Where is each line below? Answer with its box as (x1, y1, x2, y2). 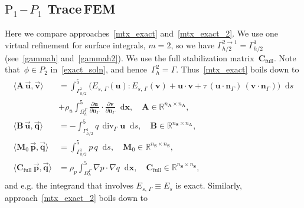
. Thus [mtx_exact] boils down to (176, 63, 299, 75)
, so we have (171, 38, 215, 51)
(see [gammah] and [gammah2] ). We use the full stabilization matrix (5, 51, 254, 64)
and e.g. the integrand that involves (5, 179, 133, 192)
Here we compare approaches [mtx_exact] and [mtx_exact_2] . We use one (5, 27, 279, 39)
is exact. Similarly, (175, 179, 242, 192)
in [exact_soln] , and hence (50, 63, 147, 75)
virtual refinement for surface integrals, (5, 38, 146, 51)
